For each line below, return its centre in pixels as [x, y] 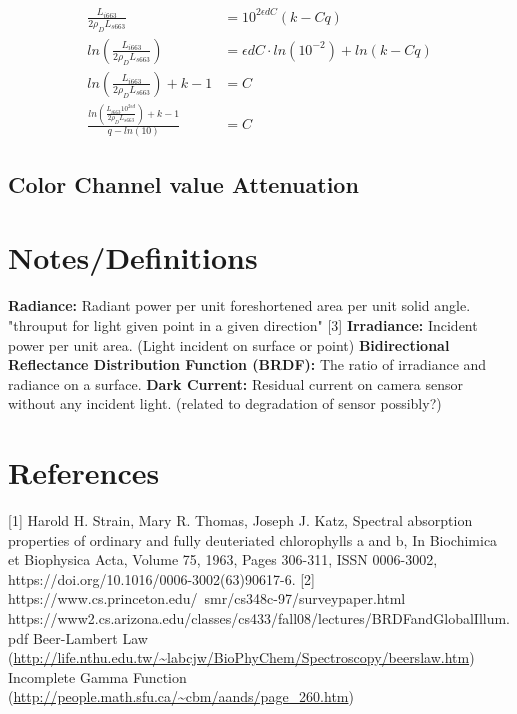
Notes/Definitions [133, 257]
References [84, 472]
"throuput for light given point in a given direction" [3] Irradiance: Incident [243, 324]
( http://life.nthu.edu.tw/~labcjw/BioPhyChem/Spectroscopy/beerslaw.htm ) [241, 657]
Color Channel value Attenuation [183, 183]
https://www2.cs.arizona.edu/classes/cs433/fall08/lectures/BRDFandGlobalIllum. [259, 618]
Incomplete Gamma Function [97, 676]
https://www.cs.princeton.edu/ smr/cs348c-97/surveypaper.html [207, 598]
